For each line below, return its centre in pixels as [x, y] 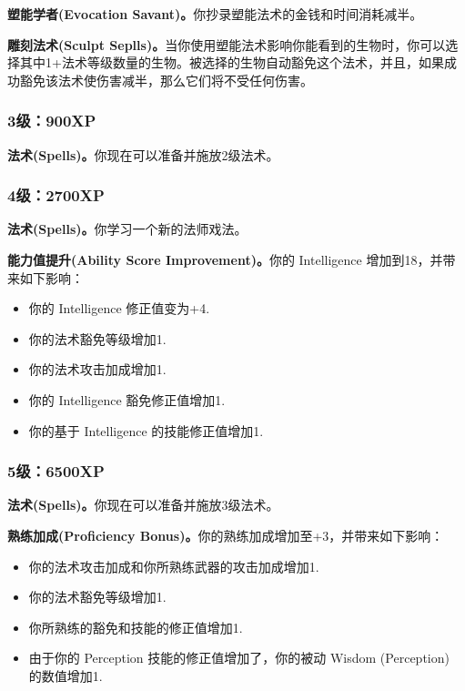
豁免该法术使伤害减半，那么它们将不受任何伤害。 [166, 80]
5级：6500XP [56, 471]
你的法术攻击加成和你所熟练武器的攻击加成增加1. [174, 566]
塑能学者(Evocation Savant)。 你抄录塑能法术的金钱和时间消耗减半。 [215, 14]
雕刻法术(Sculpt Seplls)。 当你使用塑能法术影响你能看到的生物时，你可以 [227, 44]
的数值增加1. [66, 675]
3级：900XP [52, 121]
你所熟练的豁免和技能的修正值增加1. [136, 627]
